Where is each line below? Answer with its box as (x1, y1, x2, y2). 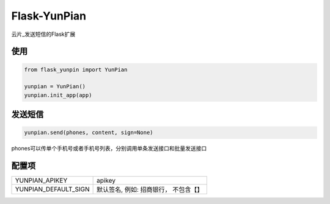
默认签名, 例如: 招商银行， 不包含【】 (97, 186, 204, 194)
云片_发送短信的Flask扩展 (11, 30, 76, 38)
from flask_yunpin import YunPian (24, 66, 128, 73)
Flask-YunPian (11, 9, 87, 23)
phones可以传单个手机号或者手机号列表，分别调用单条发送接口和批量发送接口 (11, 145, 207, 152)
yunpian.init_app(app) (24, 91, 92, 99)
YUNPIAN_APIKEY (15, 177, 68, 185)
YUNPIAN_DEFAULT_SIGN (15, 185, 90, 194)
